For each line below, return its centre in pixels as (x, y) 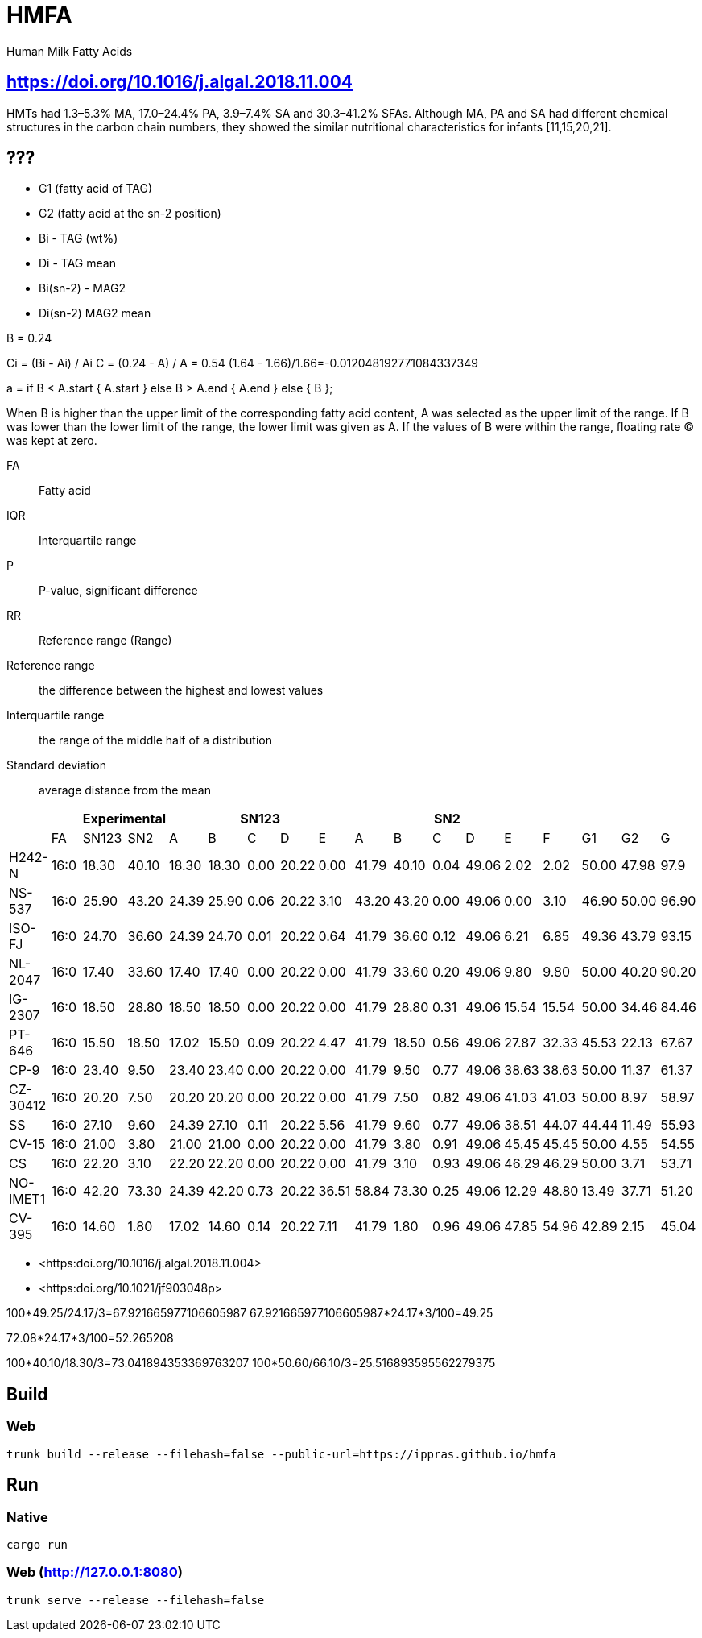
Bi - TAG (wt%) (78, 238)
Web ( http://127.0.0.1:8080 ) (95, 1572)
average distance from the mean (125, 790)
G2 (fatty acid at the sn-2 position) (130, 214)
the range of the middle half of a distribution (155, 740)
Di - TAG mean (77, 263)
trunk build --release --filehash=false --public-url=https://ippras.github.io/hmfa (281, 1454)
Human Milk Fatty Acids (70, 51)
